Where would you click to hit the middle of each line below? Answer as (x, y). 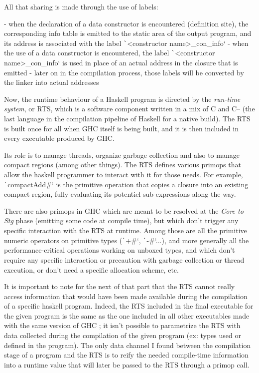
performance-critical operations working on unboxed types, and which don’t (120, 250)
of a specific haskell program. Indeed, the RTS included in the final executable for (129, 306)
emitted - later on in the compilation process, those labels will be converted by (124, 72)
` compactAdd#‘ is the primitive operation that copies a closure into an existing (126, 184)
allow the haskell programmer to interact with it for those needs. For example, (124, 175)
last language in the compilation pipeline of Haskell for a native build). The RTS (127, 119)
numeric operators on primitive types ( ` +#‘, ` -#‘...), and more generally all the (127, 240)
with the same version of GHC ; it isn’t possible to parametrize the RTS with (122, 325)
